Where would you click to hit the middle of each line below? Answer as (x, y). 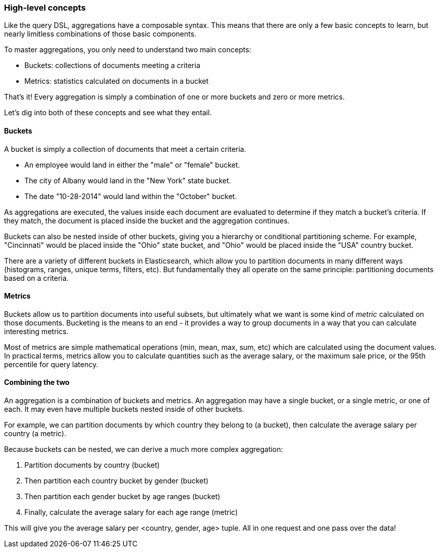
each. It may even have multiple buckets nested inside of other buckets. (124, 409)
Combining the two (37, 382)
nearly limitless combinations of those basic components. (100, 34)
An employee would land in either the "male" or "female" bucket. (132, 165)
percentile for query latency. (51, 364)
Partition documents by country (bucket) (92, 465)
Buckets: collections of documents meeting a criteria (112, 66)
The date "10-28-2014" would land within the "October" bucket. (131, 196)
